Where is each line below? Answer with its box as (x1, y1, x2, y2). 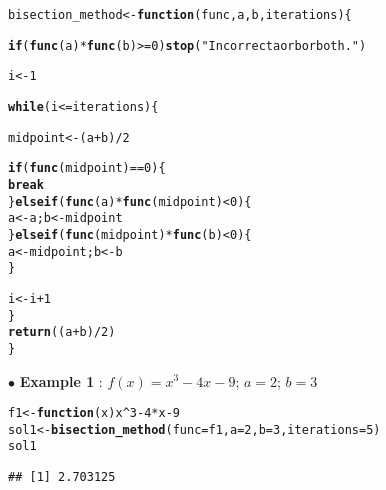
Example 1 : (19, 370, 103, 391)
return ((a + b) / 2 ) (8, 325, 116, 340)
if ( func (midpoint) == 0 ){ (8, 161, 166, 176)
